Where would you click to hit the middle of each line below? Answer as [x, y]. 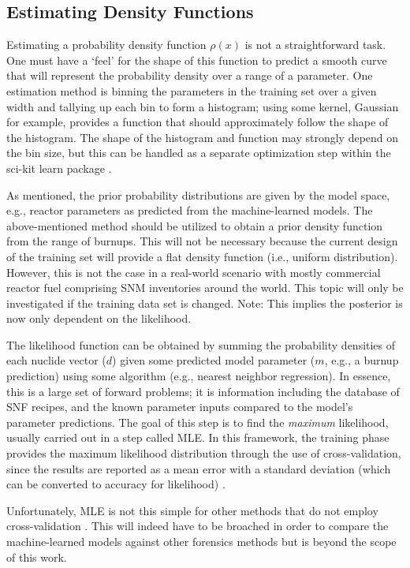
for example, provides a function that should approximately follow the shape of [198, 122]
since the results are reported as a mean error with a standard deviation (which [199, 468]
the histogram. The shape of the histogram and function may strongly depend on [203, 137]
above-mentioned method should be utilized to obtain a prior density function [195, 225]
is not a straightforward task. [315, 45]
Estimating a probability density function [106, 45]
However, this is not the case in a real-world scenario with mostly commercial [194, 272]
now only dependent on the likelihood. [99, 318]
